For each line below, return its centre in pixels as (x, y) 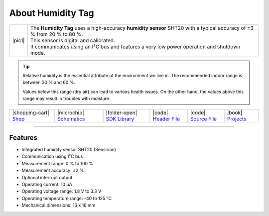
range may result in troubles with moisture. (67, 99)
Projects (237, 118)
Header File (166, 118)
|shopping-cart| (31, 112)
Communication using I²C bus (52, 156)
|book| (235, 112)
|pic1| (18, 40)
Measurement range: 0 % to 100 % (58, 163)
